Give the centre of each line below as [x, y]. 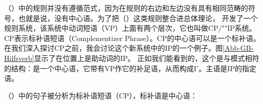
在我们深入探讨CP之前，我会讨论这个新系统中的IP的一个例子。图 [114, 48]
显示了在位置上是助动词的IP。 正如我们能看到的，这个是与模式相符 [147, 58]
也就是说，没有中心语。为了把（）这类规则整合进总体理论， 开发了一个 [138, 18]
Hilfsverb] [19, 58]
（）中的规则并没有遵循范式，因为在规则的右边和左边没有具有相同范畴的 [126, 8]
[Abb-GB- [238, 48]
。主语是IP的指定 [228, 68]
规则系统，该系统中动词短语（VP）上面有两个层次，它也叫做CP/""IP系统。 [130, 28]
